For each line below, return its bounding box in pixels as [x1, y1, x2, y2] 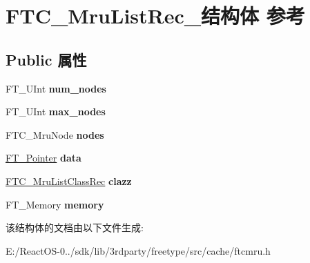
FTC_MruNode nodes [6, 127, 104, 142]
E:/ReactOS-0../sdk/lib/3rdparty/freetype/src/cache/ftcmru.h [6, 243, 271, 257]
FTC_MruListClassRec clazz [6, 173, 132, 188]
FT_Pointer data [6, 150, 81, 165]
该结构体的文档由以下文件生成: [6, 220, 144, 235]
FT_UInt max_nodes [6, 104, 106, 119]
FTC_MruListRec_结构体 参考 [6, 1, 305, 30]
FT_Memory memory [6, 197, 104, 211]
